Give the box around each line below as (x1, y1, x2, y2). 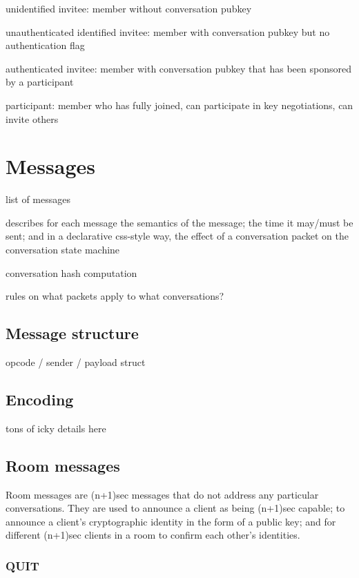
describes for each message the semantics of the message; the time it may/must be (6, 215, 353, 229)
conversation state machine (6, 242, 120, 257)
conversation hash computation (6, 265, 137, 280)
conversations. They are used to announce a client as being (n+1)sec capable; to (6, 501, 345, 515)
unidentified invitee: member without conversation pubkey (6, 1, 252, 15)
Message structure (6, 322, 139, 344)
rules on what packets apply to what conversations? (6, 289, 224, 303)
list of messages (6, 192, 70, 206)
